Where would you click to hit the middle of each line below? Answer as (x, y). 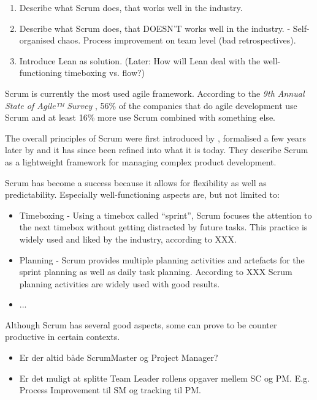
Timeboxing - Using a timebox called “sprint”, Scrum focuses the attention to (166, 215)
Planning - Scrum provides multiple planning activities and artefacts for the (162, 259)
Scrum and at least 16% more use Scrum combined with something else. (140, 117)
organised (37, 40)
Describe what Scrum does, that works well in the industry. (131, 7)
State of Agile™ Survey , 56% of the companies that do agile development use (151, 105)
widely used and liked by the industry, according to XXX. (128, 239)
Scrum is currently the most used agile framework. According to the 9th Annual (155, 93)
